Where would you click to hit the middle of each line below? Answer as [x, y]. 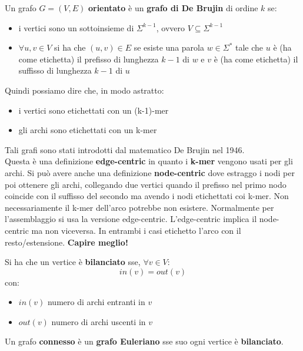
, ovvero [170, 27]
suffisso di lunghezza [55, 70]
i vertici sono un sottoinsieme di [76, 27]
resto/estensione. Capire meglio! [66, 242]
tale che [249, 47]
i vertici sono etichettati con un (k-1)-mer [94, 110]
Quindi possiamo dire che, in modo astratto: [84, 90]
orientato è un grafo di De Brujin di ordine [173, 8]
